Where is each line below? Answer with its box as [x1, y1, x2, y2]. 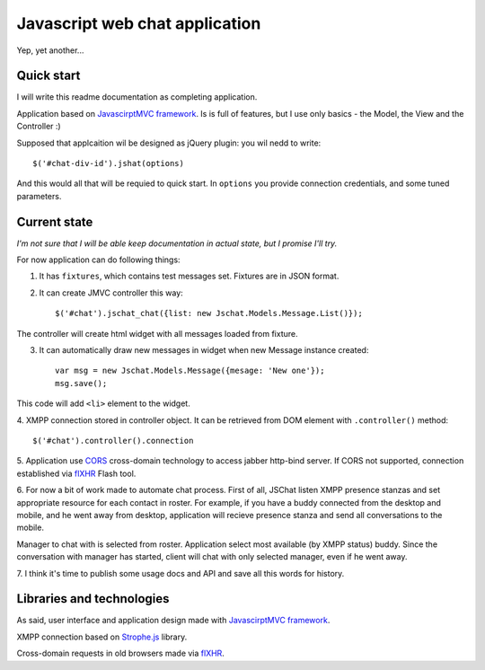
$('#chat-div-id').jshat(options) [32, 158, 184, 169]
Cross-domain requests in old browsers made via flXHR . [16, 648, 225, 659]
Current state [16, 214, 93, 229]
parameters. [16, 190, 62, 201]
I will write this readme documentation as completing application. [16, 92, 258, 102]
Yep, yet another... [16, 45, 84, 56]
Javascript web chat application [16, 13, 261, 33]
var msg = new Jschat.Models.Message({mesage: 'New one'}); [55, 366, 325, 376]
